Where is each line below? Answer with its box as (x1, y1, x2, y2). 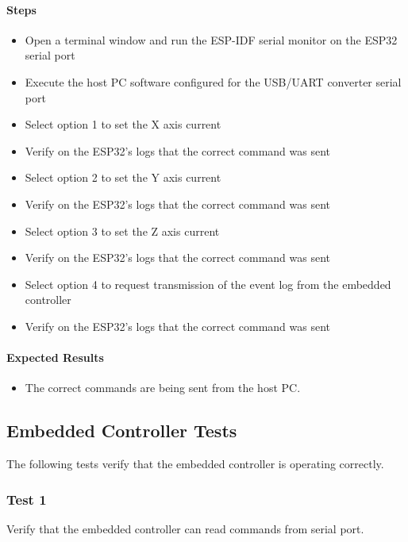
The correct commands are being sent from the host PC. (25, 379, 301, 396)
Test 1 (6, 489, 47, 509)
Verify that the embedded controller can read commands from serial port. (6, 520, 364, 536)
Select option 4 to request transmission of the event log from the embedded (25, 275, 391, 292)
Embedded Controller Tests (6, 418, 237, 443)
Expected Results (6, 349, 104, 366)
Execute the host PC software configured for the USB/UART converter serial (25, 73, 402, 90)
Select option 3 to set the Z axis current (25, 222, 220, 239)
